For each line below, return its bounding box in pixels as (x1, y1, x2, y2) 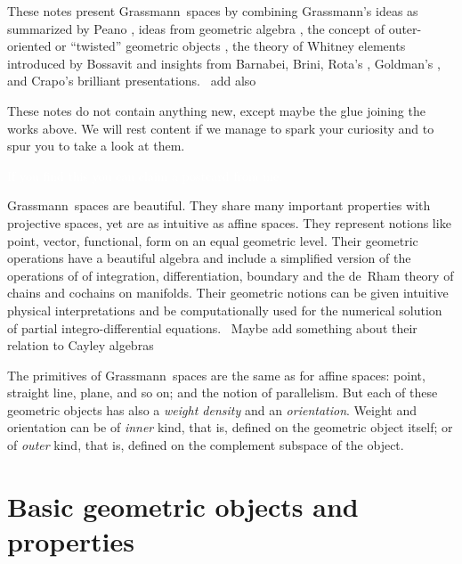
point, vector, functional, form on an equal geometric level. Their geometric (7, 231, 418, 249)
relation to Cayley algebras (7, 336, 154, 355)
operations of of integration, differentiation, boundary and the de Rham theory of (7, 266, 454, 284)
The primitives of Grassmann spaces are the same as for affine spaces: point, (7, 365, 426, 384)
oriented (7, 37, 52, 55)
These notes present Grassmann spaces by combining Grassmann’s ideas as (7, 2, 418, 20)
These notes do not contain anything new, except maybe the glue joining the (7, 101, 426, 119)
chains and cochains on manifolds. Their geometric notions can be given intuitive (7, 283, 449, 302)
